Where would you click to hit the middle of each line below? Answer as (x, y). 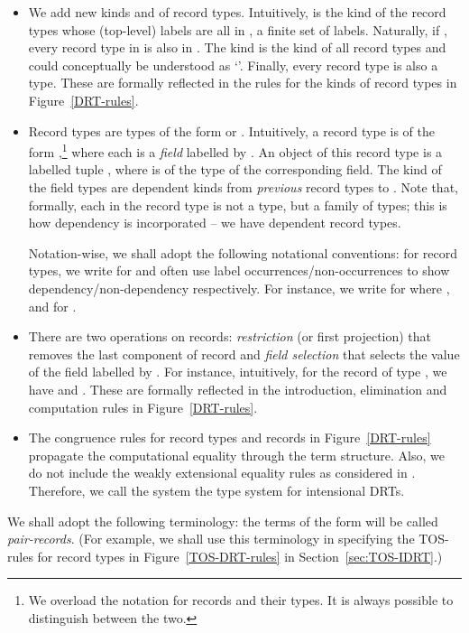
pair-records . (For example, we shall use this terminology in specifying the (211, 539)
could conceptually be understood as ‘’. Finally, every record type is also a (233, 65)
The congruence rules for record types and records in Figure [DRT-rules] (230, 438)
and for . (52, 306)
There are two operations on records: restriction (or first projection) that (230, 336)
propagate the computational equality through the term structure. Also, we (236, 455)
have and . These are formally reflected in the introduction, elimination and (238, 389)
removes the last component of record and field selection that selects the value (244, 354)
